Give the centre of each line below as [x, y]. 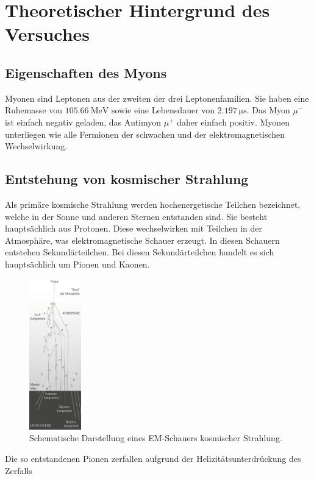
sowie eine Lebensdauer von [163, 110]
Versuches [48, 34]
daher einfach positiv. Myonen [234, 122]
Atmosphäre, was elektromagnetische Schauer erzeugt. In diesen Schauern [142, 240]
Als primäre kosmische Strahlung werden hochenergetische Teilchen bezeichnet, [153, 204]
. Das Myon [268, 110]
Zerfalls [19, 470]
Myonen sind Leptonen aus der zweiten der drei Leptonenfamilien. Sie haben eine [157, 98]
